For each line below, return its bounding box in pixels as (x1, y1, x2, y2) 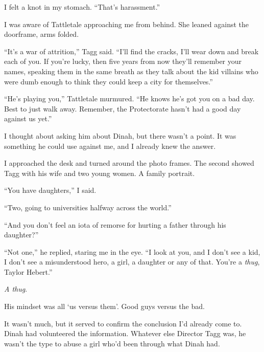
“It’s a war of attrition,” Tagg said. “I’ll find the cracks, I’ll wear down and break (4, 46, 259, 56)
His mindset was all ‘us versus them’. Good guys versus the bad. (4, 301, 205, 312)
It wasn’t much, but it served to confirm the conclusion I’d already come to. (4, 318, 242, 328)
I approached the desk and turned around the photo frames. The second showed (4, 158, 254, 168)
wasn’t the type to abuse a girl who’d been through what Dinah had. (4, 338, 220, 348)
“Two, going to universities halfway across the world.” (4, 202, 172, 212)
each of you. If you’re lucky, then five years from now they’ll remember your (4, 56, 242, 67)
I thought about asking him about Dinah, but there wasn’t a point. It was (4, 130, 236, 141)
